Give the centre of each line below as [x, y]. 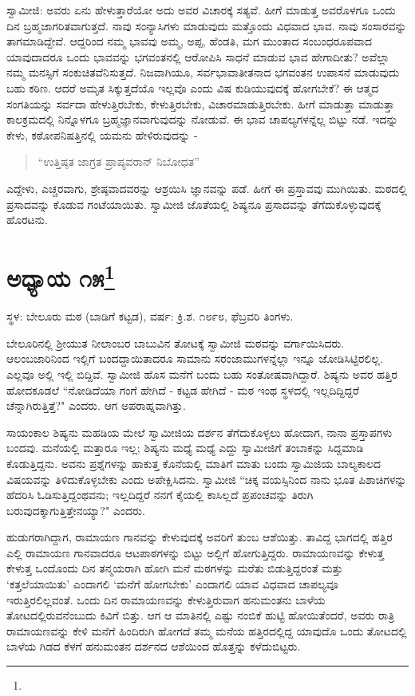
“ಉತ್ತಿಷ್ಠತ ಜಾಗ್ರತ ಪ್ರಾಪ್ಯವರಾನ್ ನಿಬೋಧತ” [119, 161]
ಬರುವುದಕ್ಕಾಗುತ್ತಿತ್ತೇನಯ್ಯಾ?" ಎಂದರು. [76, 510]
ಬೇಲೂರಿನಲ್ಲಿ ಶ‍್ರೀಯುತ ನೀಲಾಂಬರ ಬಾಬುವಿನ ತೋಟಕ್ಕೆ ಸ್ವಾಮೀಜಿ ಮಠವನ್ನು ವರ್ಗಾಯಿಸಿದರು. [176, 342]
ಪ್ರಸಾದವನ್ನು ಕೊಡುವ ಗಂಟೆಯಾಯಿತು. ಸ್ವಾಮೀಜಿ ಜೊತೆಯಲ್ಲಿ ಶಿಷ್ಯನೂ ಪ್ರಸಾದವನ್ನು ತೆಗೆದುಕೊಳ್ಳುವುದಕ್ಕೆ [194, 204]
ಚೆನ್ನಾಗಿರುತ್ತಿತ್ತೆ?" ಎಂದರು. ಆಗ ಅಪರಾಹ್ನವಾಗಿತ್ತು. [96, 405]
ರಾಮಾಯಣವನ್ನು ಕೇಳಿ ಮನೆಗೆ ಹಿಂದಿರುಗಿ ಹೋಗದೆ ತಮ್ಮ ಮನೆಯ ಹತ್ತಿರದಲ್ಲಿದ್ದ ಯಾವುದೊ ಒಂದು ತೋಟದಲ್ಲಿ [207, 630]
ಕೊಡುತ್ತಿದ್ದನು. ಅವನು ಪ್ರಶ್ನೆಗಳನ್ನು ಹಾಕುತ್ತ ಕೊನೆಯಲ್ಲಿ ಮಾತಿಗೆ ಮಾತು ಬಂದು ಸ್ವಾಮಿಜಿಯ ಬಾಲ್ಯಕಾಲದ [194, 463]
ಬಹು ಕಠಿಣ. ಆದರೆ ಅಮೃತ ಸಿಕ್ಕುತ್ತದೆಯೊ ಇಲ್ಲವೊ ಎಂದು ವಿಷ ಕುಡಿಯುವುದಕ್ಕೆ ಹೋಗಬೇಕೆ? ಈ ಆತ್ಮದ [193, 87]
